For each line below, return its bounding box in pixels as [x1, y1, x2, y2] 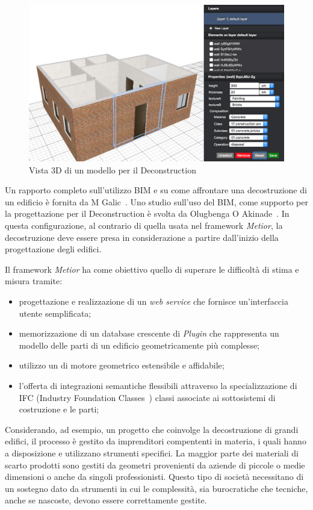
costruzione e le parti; [19, 403, 99, 415]
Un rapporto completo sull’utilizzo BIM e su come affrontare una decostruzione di [5, 184, 307, 196]
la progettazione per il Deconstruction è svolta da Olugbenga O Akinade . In [5, 207, 290, 220]
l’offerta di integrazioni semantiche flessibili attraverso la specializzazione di [19, 379, 297, 391]
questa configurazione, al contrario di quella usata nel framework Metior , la [5, 219, 283, 231]
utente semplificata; [19, 306, 91, 319]
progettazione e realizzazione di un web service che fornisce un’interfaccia [19, 294, 288, 307]
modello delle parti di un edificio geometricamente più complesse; [19, 338, 260, 351]
